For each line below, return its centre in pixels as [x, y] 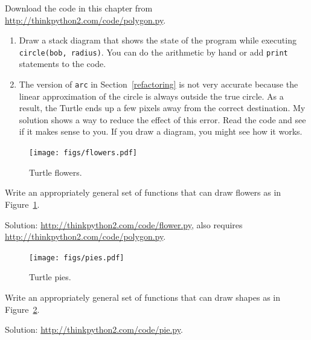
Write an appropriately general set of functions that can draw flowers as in [143, 192]
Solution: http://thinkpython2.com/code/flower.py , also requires [124, 224]
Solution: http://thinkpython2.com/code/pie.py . [94, 329]
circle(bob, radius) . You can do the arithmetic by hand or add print [153, 52]
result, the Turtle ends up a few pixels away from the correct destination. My [162, 108]
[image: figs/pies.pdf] [77, 258]
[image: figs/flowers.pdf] [83, 153]
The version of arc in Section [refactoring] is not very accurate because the [159, 84]
